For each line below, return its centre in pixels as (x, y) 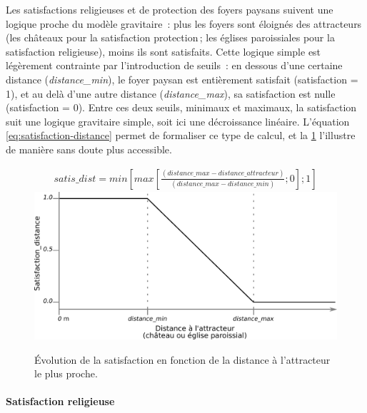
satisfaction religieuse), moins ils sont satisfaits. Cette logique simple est (164, 51)
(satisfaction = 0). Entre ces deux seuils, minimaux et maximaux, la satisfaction (181, 107)
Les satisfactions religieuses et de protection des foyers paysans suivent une (170, 9)
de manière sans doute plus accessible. (89, 149)
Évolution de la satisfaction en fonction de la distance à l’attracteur (182, 359)
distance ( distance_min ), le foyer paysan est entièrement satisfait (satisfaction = (182, 79)
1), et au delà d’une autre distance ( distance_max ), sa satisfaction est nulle (171, 93)
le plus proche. (66, 373)
